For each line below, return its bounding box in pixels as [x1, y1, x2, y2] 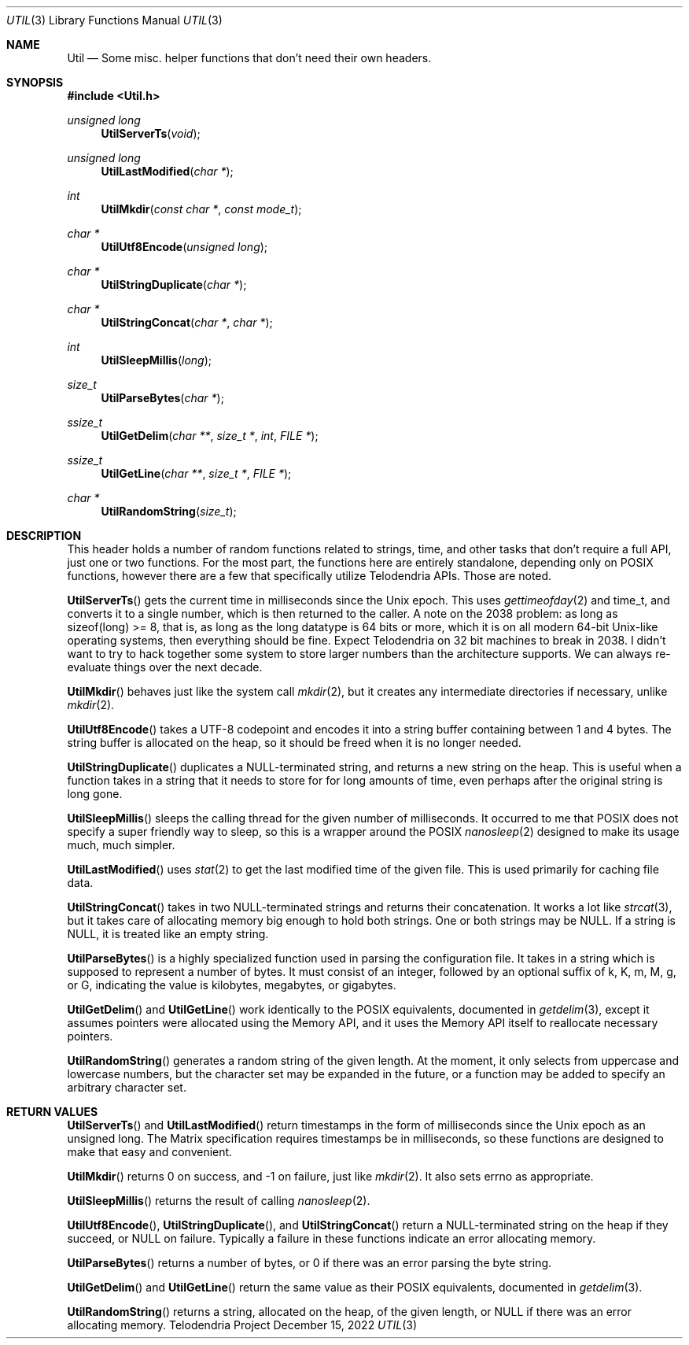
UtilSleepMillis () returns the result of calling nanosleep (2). [67, 1194, 370, 1207]
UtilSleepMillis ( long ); [101, 353, 212, 367]
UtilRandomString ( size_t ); [101, 504, 237, 518]
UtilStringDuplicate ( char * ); [101, 278, 247, 291]
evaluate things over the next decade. [67, 660, 263, 674]
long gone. [67, 787, 123, 800]
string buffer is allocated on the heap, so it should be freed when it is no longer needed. [67, 736, 521, 749]
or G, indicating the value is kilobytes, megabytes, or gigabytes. [67, 978, 396, 992]
